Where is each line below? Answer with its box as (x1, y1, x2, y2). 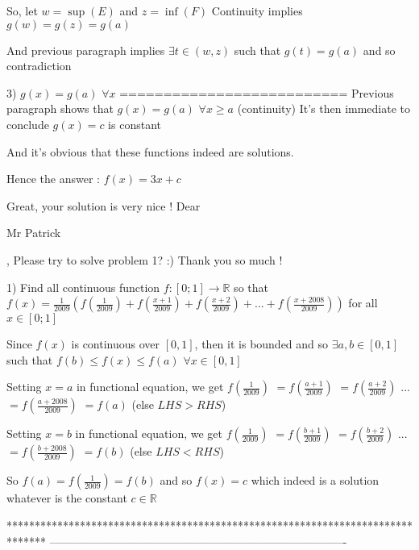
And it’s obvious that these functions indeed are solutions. (6, 143, 294, 160)
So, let (6, 2, 38, 19)
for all (348, 294, 378, 311)
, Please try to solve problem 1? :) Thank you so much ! (6, 251, 283, 268)
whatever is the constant (6, 490, 127, 506)
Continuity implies (211, 2, 303, 19)
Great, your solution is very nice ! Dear (6, 197, 201, 214)
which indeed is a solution (251, 472, 380, 489)
